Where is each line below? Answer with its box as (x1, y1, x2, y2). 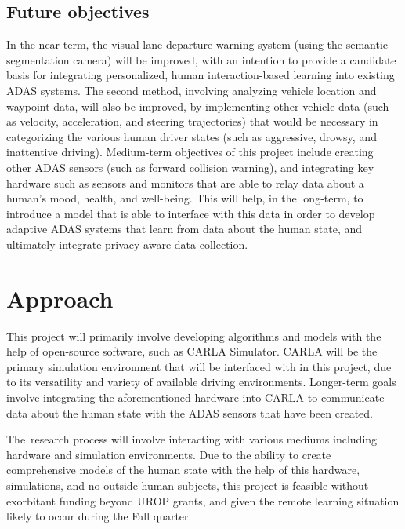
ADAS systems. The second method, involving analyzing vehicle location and (6, 82, 377, 98)
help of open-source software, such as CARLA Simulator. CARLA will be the (6, 343, 378, 359)
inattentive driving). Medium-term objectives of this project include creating (6, 144, 374, 160)
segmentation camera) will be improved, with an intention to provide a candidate (6, 51, 396, 67)
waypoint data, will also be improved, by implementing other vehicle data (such (6, 97, 389, 114)
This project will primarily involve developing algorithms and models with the (6, 327, 381, 344)
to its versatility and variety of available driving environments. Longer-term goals (6, 374, 396, 390)
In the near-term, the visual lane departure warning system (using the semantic (6, 36, 389, 53)
